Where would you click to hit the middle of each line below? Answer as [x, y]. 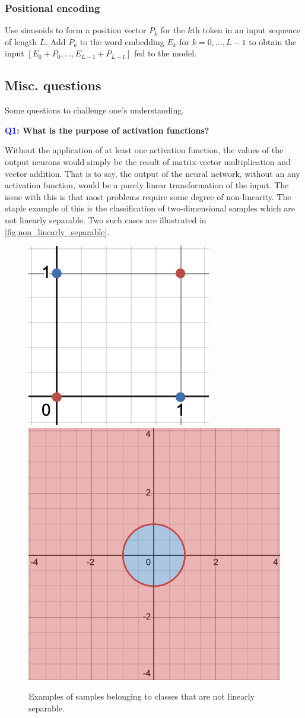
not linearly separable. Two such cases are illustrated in [106, 219]
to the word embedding [122, 41]
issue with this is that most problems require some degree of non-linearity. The [148, 196]
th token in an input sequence [246, 30]
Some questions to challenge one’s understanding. [95, 110]
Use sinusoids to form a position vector [76, 30]
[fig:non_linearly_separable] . [57, 231]
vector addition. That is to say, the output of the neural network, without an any [152, 173]
